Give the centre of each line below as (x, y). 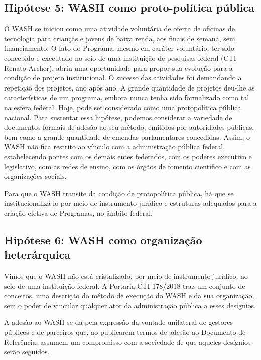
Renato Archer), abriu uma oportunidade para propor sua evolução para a (118, 68)
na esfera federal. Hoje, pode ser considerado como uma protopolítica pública (123, 107)
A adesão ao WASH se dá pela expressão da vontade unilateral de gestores (118, 322)
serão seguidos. (27, 352)
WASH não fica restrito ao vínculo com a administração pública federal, (115, 147)
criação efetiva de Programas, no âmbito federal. (78, 212)
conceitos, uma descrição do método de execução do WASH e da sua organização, (129, 295)
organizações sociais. (35, 176)
